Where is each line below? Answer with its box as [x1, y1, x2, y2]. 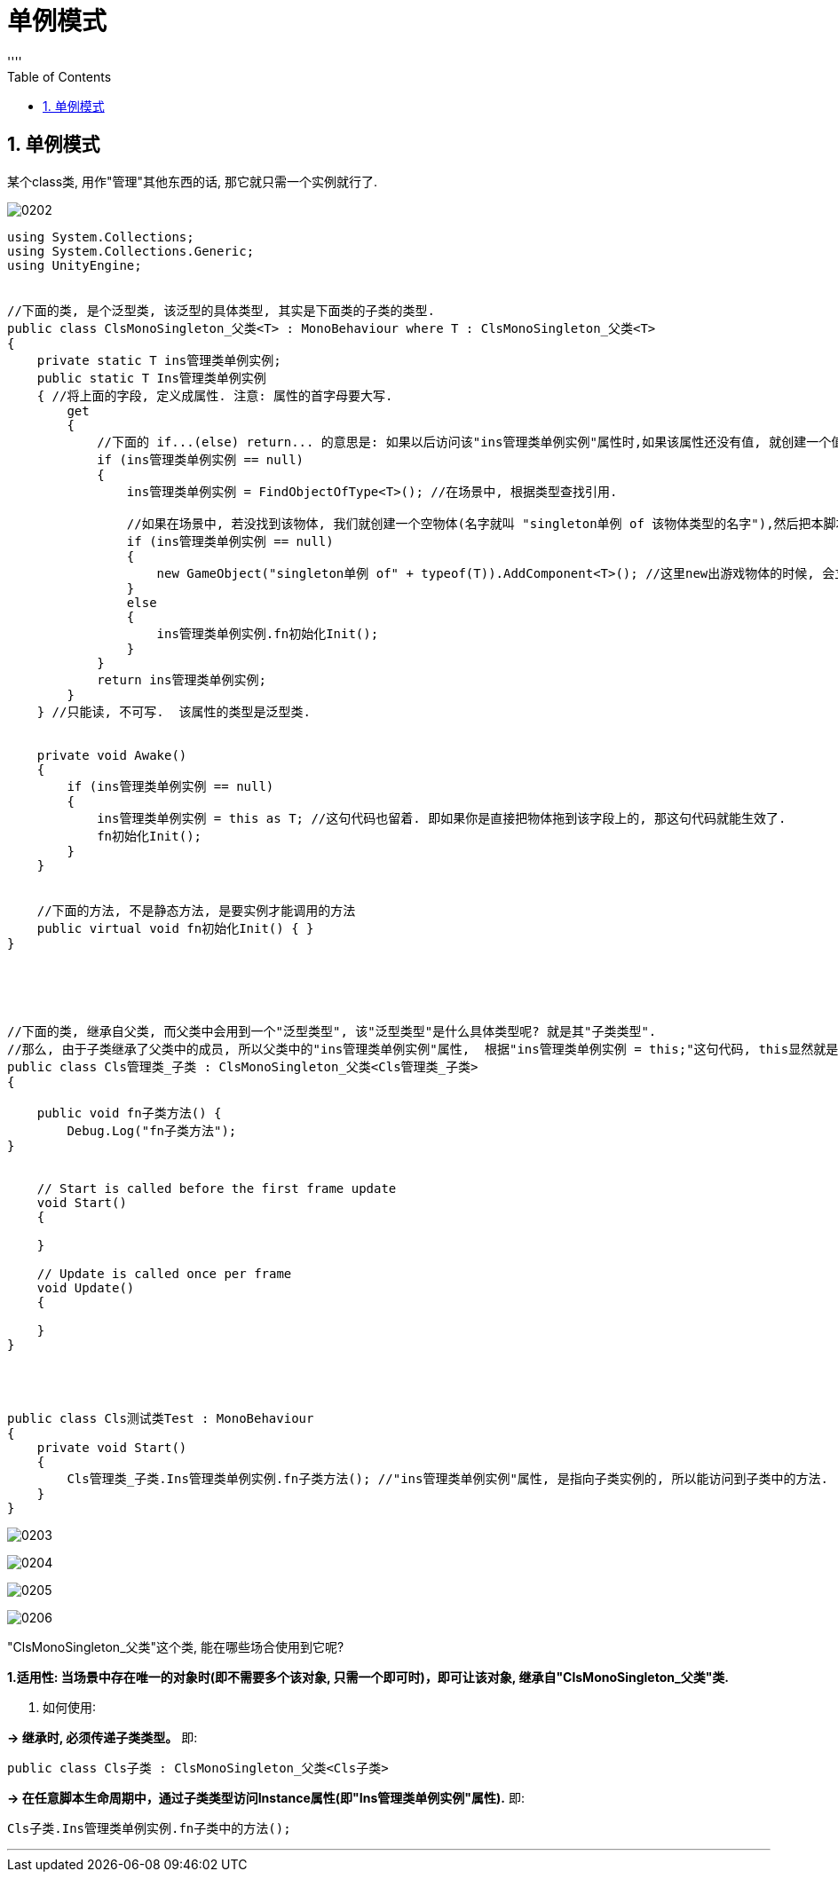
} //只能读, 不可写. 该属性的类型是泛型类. [36, 704, 312, 719]
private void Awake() [36, 747, 187, 762]
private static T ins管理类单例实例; [36, 352, 281, 367]
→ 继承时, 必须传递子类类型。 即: [7, 1729, 198, 1745]
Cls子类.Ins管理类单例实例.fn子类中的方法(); [7, 1820, 291, 1836]
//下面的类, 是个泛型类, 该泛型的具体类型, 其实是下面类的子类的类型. [7, 303, 435, 318]
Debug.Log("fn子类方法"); [67, 1123, 237, 1138]
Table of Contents [7, 68, 112, 84]
